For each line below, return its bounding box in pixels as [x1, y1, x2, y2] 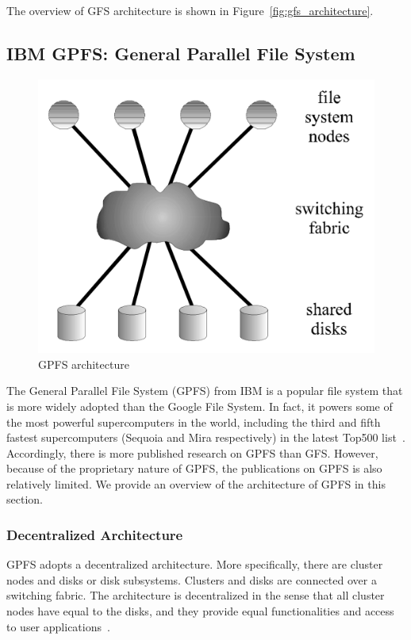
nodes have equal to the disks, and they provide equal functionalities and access [6, 603, 394, 619]
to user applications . [6, 618, 110, 634]
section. [6, 491, 43, 508]
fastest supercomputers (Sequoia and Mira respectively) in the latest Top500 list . [6, 429, 405, 446]
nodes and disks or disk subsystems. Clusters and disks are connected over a [6, 571, 377, 588]
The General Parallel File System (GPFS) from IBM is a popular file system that [6, 382, 403, 399]
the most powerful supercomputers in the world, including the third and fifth [6, 413, 381, 430]
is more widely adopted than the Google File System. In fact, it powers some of [6, 397, 393, 414]
